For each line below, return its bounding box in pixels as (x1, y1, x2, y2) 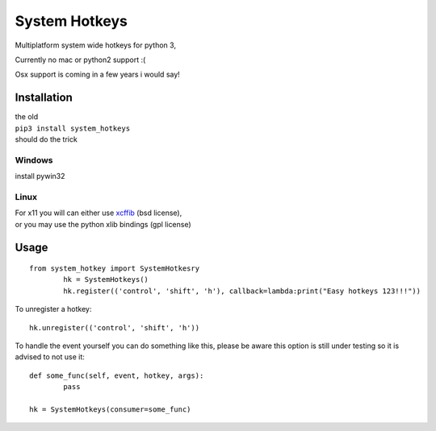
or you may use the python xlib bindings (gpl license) (15, 219, 191, 229)
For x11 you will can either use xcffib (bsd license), (15, 208, 182, 218)
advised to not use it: (15, 352, 85, 362)
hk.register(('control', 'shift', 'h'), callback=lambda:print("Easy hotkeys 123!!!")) (63, 286, 421, 296)
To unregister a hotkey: (15, 305, 92, 314)
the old (15, 112, 39, 122)
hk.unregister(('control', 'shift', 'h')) (29, 323, 200, 332)
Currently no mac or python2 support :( (15, 55, 146, 64)
